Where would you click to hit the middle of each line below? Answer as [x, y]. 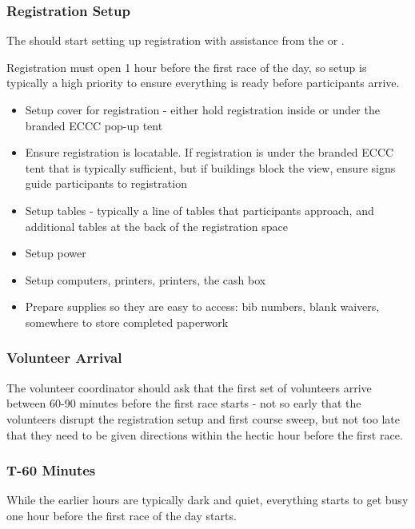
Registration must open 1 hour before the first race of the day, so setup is [187, 67]
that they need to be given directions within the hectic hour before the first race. [205, 434]
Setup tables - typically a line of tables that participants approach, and [200, 210]
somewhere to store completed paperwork [127, 322]
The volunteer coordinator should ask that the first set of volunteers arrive [189, 387]
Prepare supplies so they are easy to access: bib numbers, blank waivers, [202, 306]
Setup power [56, 253]
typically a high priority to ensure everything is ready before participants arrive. [203, 83]
